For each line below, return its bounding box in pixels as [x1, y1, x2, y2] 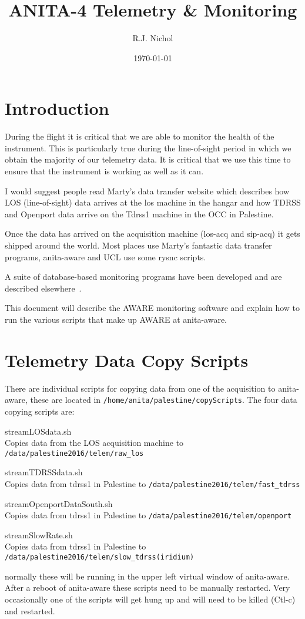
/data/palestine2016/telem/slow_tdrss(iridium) [5, 553, 195, 562]
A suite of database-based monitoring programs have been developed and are [5, 270, 282, 283]
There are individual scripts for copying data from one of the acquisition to [5, 382, 276, 394]
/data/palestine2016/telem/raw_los [5, 449, 144, 458]
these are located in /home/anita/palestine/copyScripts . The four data [30, 393, 297, 406]
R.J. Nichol [132, 32, 173, 44]
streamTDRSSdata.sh [5, 466, 83, 478]
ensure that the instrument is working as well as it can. [5, 165, 204, 177]
